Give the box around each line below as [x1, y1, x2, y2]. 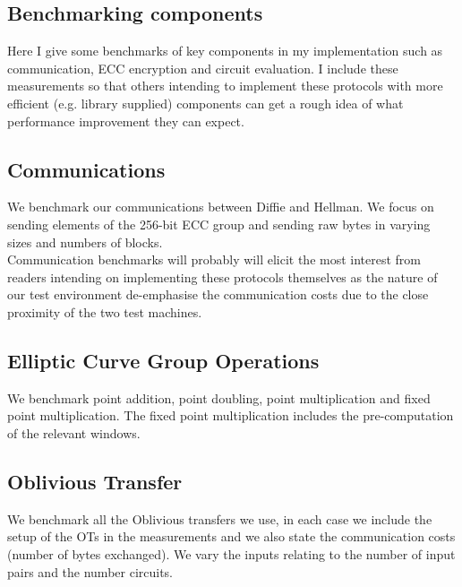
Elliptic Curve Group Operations [7, 346, 320, 374]
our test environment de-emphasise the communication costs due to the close [7, 285, 429, 304]
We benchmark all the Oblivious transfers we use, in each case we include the [7, 509, 432, 528]
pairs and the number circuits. [7, 562, 174, 581]
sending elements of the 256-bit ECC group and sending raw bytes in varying [7, 214, 431, 233]
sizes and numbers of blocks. [7, 232, 163, 251]
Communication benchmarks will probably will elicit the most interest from [7, 250, 421, 269]
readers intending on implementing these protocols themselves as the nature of [7, 267, 438, 286]
